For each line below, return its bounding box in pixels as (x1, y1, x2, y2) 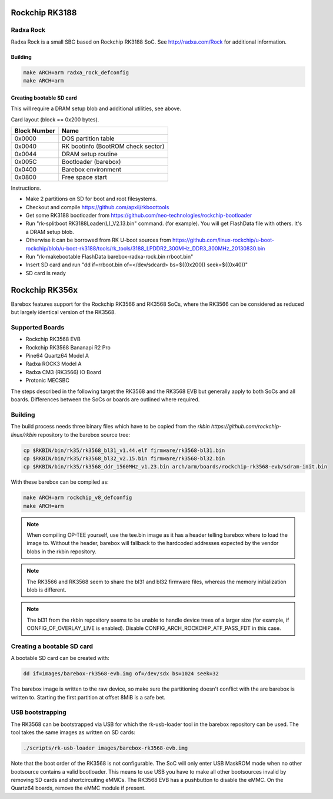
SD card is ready (25, 269, 66, 276)
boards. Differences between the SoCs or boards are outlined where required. (11, 395, 200, 403)
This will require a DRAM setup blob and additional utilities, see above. (11, 105, 182, 112)
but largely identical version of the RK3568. (11, 309, 116, 316)
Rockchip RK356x (11, 285, 78, 295)
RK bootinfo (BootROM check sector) (62, 142, 165, 150)
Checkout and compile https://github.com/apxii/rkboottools (25, 203, 169, 210)
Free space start (62, 173, 107, 181)
